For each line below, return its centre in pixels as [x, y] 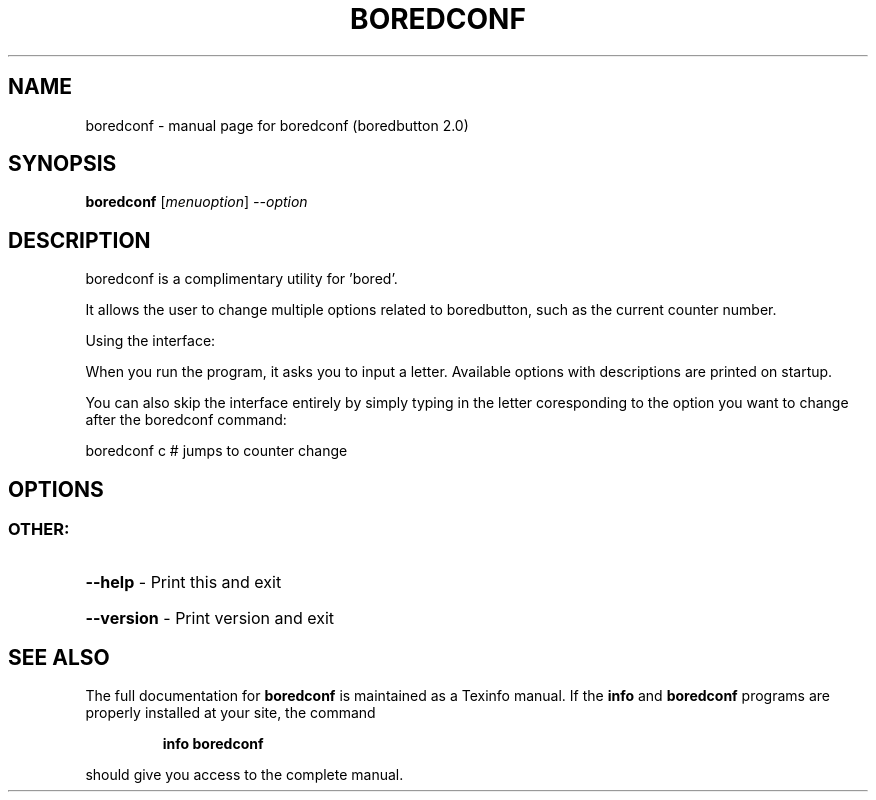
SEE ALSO [59, 657]
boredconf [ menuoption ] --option [196, 202]
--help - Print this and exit [183, 581]
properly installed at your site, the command [230, 713]
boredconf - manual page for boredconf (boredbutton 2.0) [277, 125]
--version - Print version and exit [210, 617]
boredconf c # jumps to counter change [216, 451]
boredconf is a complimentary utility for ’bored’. [241, 279]
